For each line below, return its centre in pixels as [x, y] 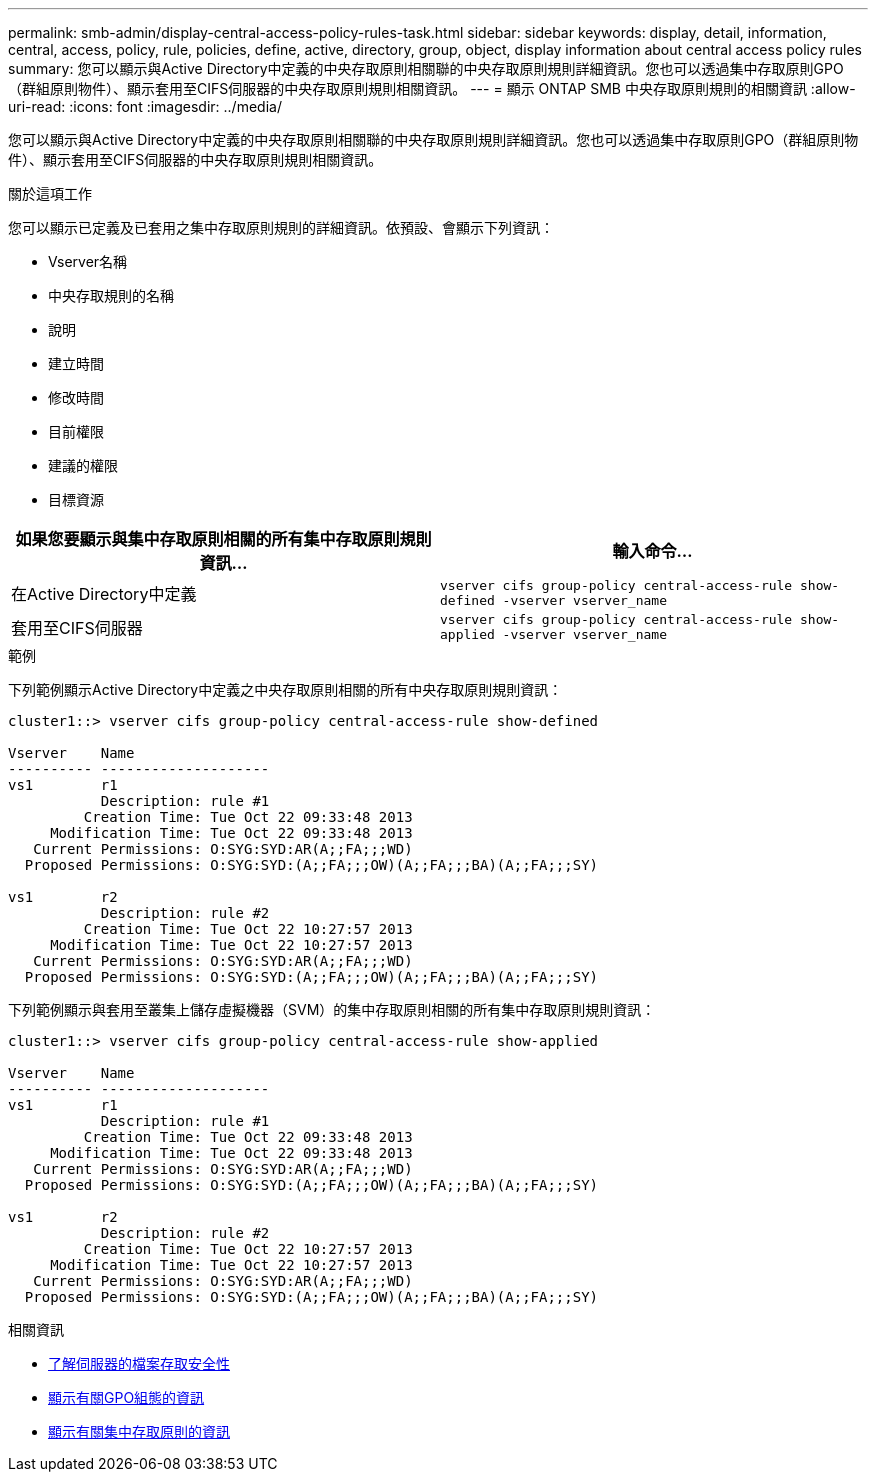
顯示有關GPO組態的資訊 [126, 1397]
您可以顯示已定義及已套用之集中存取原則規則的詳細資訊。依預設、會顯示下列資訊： [281, 227]
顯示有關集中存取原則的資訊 [139, 1431]
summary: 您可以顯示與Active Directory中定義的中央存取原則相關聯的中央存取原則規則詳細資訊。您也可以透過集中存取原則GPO [426, 68]
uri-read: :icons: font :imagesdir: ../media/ [145, 106]
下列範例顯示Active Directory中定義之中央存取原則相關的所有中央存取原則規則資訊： [285, 689]
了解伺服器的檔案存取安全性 [139, 1363]
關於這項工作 [50, 193]
